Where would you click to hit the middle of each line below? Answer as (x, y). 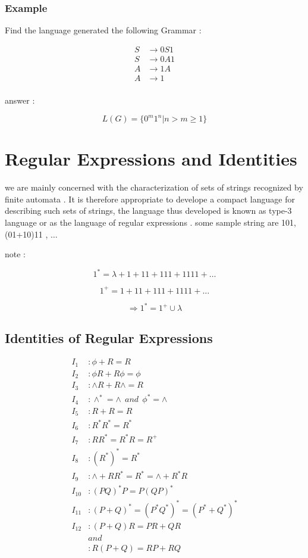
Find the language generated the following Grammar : (103, 30)
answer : (20, 100)
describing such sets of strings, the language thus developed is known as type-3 (148, 211)
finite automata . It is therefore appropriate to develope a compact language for (150, 199)
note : (15, 254)
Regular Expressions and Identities (151, 159)
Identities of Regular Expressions (109, 337)
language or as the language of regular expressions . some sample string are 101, (150, 222)
